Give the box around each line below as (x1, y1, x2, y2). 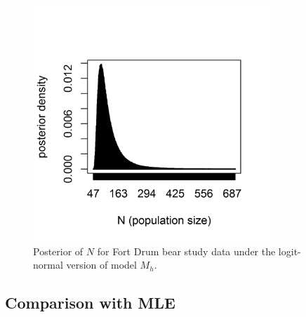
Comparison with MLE (5, 292, 175, 313)
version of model (66, 257, 137, 272)
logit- (278, 243, 301, 258)
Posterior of (33, 243, 84, 258)
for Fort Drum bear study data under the (97, 243, 276, 258)
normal (33, 257, 63, 272)
